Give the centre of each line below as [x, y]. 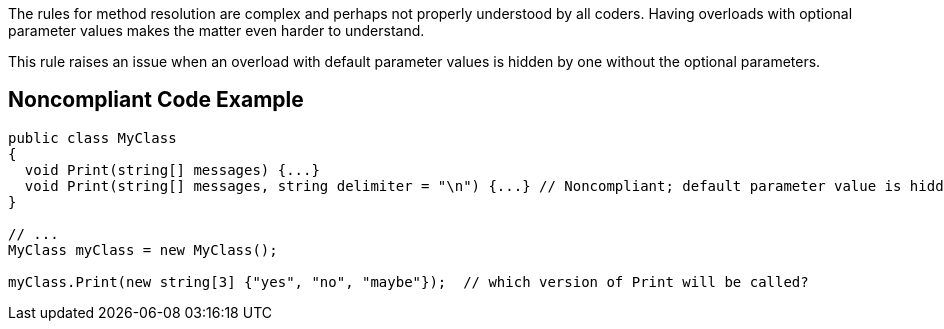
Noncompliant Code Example [156, 100]
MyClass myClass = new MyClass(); [143, 249]
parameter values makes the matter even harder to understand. [216, 30]
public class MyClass [92, 137]
